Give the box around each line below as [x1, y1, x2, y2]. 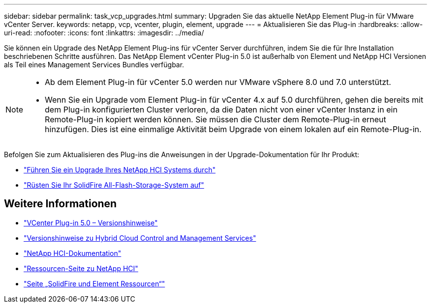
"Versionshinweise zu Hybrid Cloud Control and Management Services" [24, 233, 256, 242]
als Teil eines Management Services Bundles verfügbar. [4, 60, 185, 69]
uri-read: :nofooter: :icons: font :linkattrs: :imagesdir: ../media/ [4, 28, 204, 37]
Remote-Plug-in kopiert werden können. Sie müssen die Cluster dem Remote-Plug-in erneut [45, 114, 386, 124]
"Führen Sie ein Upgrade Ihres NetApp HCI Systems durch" [24, 166, 215, 174]
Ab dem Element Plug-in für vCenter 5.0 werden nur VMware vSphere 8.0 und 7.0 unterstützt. [45, 77, 391, 87]
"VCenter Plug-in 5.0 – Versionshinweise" [24, 218, 158, 227]
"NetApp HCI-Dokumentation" [24, 249, 122, 257]
